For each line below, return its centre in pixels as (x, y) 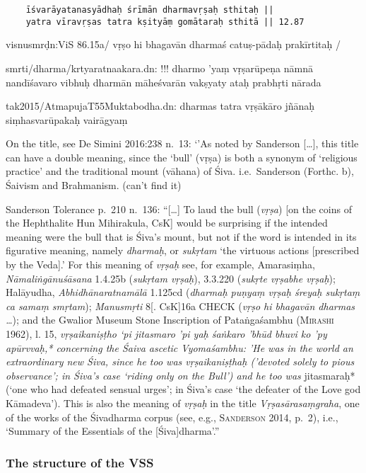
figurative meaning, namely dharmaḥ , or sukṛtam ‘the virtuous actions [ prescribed (183, 250)
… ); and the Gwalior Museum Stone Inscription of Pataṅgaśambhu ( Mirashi (170, 320)
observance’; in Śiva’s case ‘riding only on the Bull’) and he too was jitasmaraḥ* (181, 375)
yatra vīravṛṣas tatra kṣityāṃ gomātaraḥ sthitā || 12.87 (165, 22)
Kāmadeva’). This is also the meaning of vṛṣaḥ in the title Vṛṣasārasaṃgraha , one (183, 403)
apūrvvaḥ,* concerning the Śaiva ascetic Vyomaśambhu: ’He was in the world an (179, 347)
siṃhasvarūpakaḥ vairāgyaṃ (67, 119)
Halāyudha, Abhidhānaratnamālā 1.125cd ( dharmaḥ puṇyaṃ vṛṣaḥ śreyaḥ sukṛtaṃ (183, 292)
